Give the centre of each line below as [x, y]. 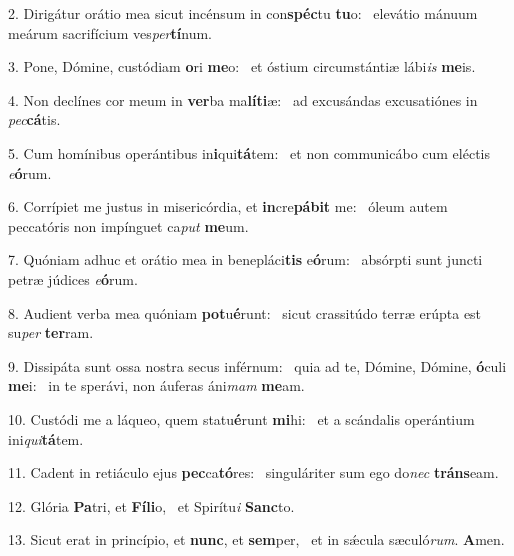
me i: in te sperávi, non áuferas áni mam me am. [156, 385]
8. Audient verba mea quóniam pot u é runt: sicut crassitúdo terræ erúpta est [245, 312]
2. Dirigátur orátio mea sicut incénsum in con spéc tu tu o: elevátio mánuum [243, 13]
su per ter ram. [51, 332]
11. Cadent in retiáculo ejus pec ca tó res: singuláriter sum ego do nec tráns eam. [253, 472]
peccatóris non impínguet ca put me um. [128, 225]
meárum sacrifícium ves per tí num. [110, 32]
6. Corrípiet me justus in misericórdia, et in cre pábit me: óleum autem [228, 206]
